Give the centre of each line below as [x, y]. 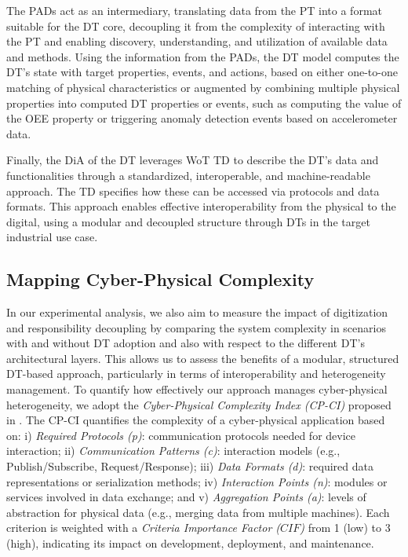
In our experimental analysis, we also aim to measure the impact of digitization [197, 312]
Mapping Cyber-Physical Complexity [160, 279]
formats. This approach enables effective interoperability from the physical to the [201, 206]
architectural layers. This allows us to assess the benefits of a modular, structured [203, 358]
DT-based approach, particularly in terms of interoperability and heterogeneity [196, 374]
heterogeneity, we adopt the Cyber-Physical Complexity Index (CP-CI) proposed [199, 404]
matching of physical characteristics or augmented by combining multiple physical [203, 87]
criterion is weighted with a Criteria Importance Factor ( [144, 528]
